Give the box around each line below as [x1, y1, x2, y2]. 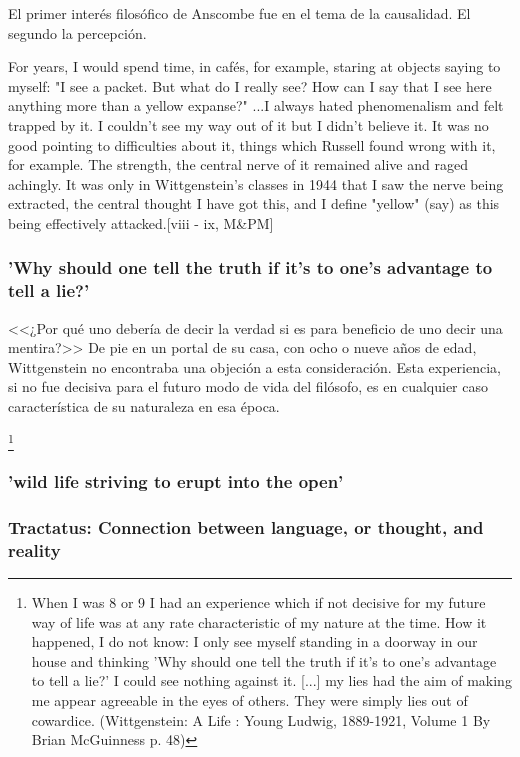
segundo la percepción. [8, 22, 147, 43]
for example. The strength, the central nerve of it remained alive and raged [8, 154, 468, 175]
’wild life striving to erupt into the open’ [8, 468, 344, 493]
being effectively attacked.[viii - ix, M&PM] [8, 212, 274, 233]
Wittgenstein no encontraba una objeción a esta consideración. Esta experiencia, [8, 356, 501, 377]
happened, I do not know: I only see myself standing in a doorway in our [31, 631, 478, 652]
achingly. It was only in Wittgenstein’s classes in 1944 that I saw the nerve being [8, 173, 504, 194]
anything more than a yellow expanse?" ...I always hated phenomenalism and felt [8, 95, 504, 116]
